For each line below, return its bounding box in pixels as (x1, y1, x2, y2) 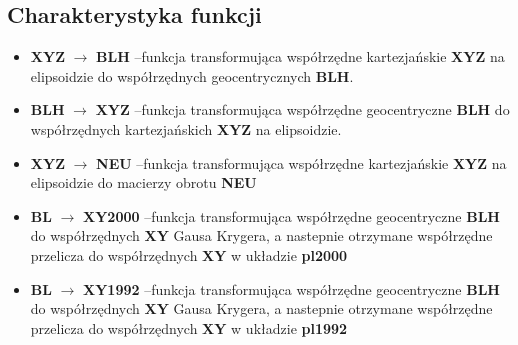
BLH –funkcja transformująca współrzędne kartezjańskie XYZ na (96, 46, 505, 67)
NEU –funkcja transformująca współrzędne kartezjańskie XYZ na (96, 152, 507, 173)
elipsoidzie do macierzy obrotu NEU (30, 172, 257, 193)
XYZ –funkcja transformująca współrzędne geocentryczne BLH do (95, 99, 510, 120)
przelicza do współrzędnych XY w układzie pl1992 (30, 317, 348, 338)
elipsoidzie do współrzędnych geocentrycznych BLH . (30, 65, 354, 86)
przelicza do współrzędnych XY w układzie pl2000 (30, 244, 348, 265)
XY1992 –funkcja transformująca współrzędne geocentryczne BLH (83, 278, 500, 299)
